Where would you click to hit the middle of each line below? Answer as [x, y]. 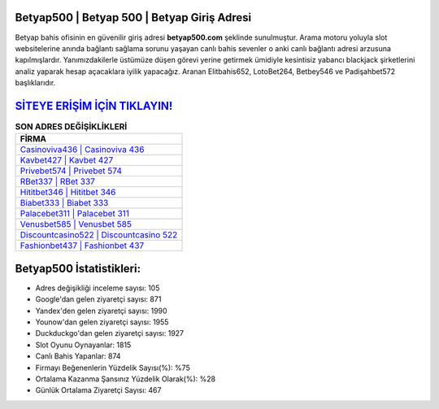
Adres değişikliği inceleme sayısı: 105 [98, 288]
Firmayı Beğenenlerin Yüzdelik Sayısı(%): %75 [113, 368]
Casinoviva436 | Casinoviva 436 [82, 150]
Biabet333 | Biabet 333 [64, 203]
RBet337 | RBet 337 [57, 181]
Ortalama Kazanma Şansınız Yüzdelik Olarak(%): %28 [125, 379]
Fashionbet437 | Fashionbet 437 [82, 246]
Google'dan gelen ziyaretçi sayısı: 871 [98, 299]
